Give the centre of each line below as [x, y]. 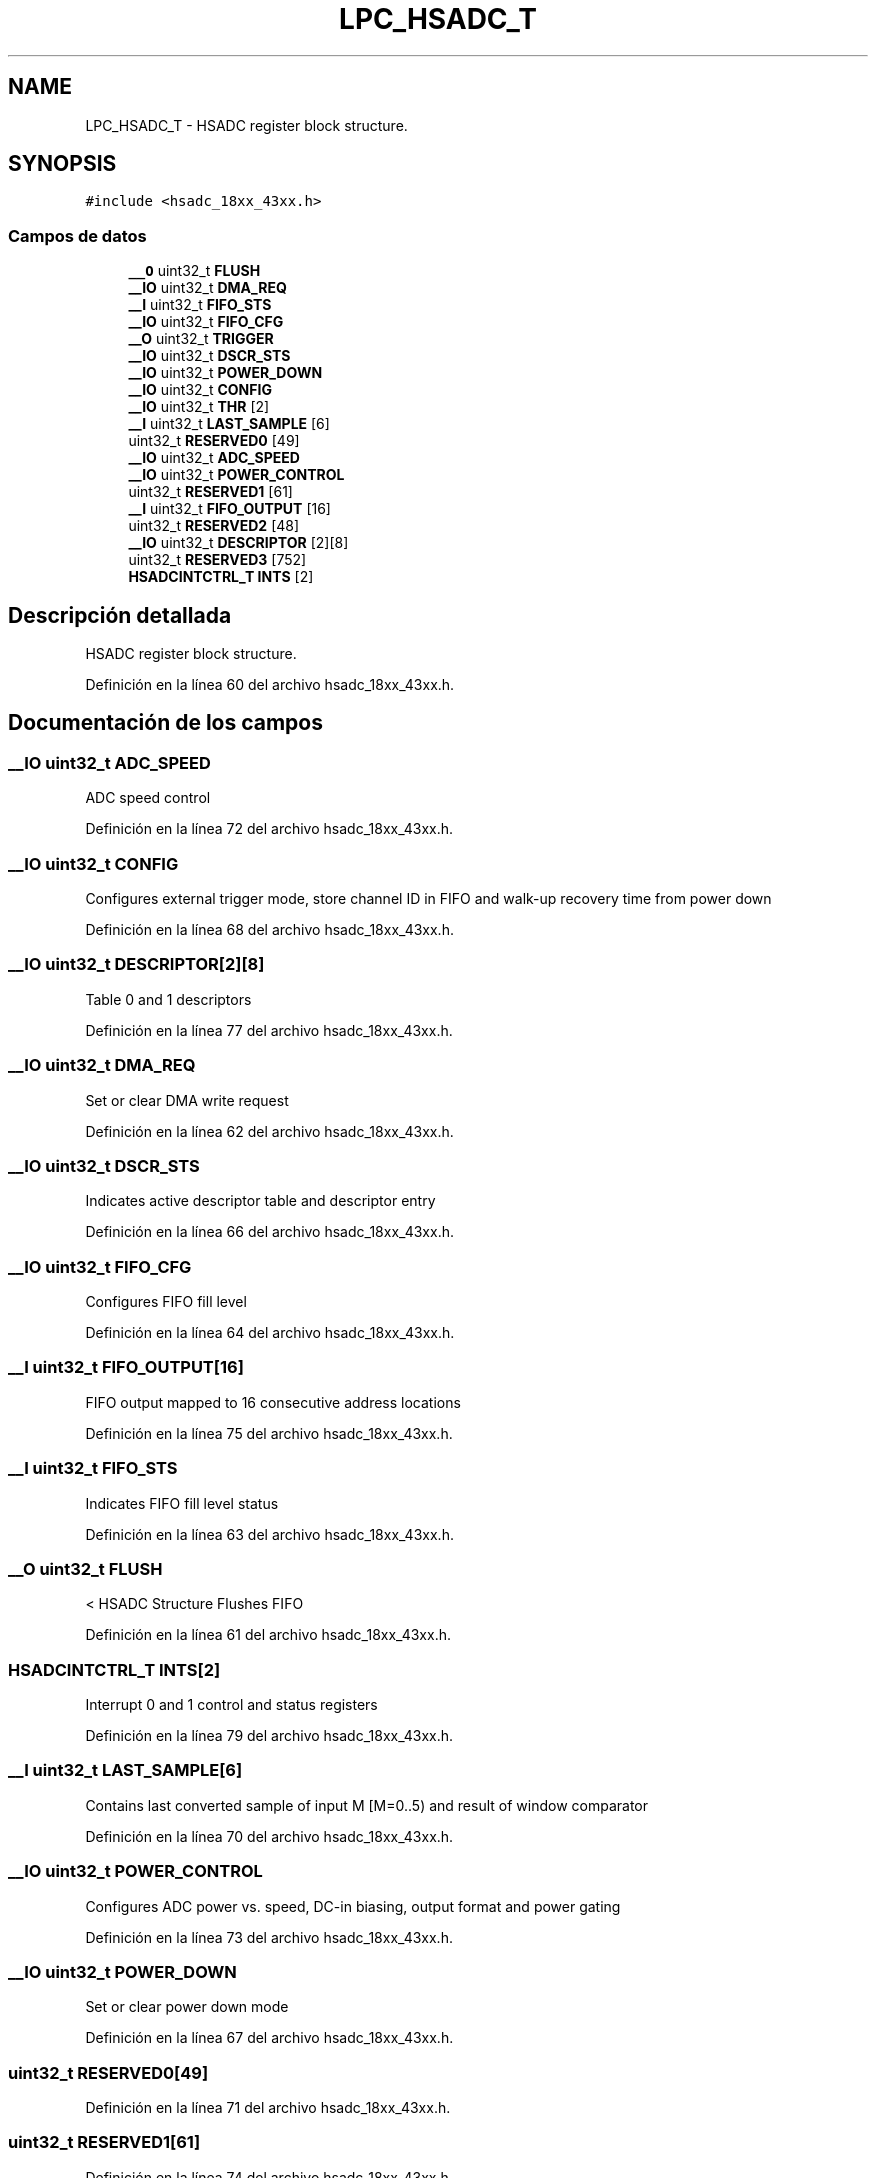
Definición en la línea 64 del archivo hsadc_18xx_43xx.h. [270, 1332]
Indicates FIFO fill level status [182, 1503]
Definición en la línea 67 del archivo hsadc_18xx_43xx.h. [269, 2038]
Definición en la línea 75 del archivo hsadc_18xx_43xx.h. [269, 1433]
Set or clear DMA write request [187, 1100]
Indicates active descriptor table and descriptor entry [260, 1201]
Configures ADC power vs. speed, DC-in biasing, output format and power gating [353, 1906]
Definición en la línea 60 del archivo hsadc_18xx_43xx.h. [270, 685]
